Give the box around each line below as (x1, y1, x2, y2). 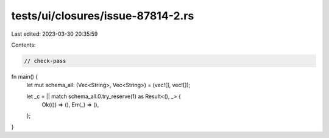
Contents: (11, 41, 36, 48)
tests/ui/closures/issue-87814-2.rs (11, 9, 194, 22)
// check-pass (24, 57, 66, 64)
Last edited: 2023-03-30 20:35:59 (11, 30, 98, 38)
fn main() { (11, 73, 38, 80)
